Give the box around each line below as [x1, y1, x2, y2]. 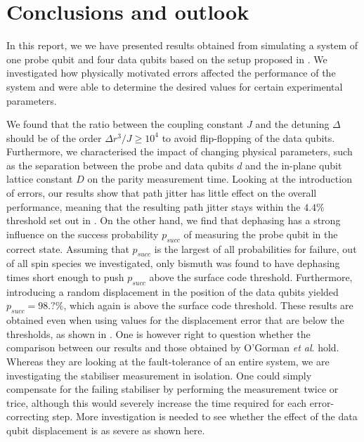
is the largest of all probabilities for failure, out [154, 241, 357, 256]
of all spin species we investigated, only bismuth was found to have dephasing [6, 256, 340, 271]
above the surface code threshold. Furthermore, [149, 270, 353, 285]
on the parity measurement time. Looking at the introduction [87, 171, 352, 186]
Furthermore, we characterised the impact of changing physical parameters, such [6, 144, 353, 159]
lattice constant [6, 171, 73, 186]
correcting [6, 409, 49, 424]
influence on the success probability [6, 226, 159, 241]
